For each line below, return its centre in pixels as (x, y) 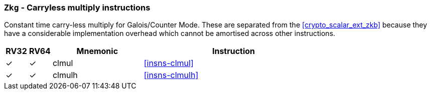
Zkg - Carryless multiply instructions (77, 7)
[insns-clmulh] (171, 75)
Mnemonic (97, 51)
